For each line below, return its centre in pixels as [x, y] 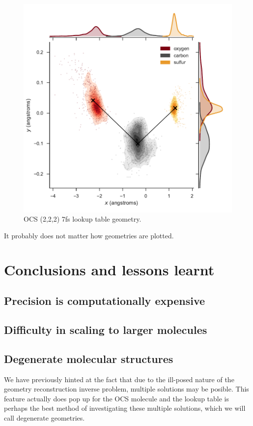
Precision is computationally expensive [105, 301]
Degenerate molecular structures [89, 358]
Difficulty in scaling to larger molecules [106, 329]
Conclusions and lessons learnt [109, 269]
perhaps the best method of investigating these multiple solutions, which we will [125, 408]
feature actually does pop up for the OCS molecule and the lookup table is [116, 398]
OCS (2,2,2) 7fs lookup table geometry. [83, 219]
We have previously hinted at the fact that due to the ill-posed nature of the [119, 379]
